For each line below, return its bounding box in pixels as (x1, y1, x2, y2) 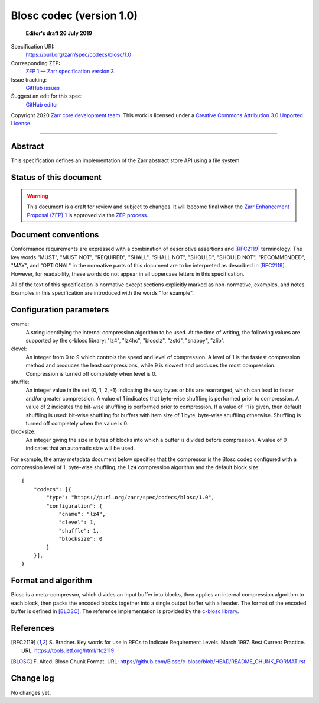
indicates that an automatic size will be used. (25, 444, 135, 452)
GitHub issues (25, 84, 60, 91)
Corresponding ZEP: (11, 59, 60, 66)
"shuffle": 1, (58, 527, 100, 534)
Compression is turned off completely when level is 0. (25, 370, 157, 377)
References (11, 623, 54, 633)
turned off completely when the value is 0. (25, 420, 129, 427)
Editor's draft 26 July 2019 (25, 30, 93, 37)
